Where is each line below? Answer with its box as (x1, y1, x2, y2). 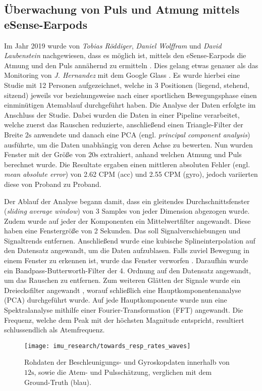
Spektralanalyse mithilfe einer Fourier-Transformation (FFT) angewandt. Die (4, 305, 243, 315)
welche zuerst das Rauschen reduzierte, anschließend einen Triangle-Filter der (4, 119, 243, 130)
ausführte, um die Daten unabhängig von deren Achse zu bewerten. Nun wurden (4, 139, 253, 150)
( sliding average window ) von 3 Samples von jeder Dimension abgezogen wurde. (4, 206, 250, 216)
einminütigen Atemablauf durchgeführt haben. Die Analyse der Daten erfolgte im (4, 100, 256, 110)
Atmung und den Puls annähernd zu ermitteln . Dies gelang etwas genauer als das (4, 60, 258, 70)
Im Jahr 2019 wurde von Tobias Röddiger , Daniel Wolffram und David (4, 40, 222, 51)
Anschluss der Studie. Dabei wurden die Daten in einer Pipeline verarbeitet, (4, 109, 240, 120)
